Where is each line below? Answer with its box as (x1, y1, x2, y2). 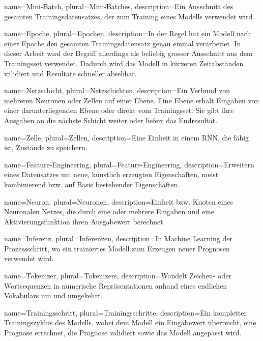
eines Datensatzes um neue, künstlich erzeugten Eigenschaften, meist (4, 169, 219, 180)
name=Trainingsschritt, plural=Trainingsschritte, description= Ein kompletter (4, 307, 247, 318)
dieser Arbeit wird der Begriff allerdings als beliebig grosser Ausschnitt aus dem (4, 48, 253, 59)
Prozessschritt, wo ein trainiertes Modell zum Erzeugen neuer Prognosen (4, 243, 230, 253)
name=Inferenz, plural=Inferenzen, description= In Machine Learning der (4, 233, 232, 244)
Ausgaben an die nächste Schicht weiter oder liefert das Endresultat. (4, 115, 218, 125)
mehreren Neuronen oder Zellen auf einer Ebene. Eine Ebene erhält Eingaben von (4, 95, 259, 105)
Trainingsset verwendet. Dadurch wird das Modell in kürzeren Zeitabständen (4, 58, 244, 68)
